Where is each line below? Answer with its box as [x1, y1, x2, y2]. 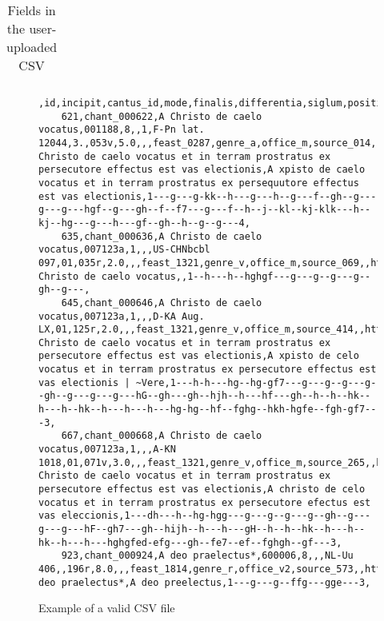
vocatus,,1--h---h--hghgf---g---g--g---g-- [135, 270, 371, 282]
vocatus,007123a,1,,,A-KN [38, 444, 176, 456]
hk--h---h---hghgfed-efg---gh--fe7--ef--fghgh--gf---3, [38, 536, 342, 548]
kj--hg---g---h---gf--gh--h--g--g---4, [38, 217, 250, 229]
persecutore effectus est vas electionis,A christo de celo [38, 484, 366, 496]
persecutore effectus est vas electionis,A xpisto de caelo [38, 164, 366, 176]
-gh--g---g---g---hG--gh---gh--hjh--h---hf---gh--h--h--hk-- [38, 390, 371, 402]
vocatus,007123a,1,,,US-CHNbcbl [38, 244, 210, 256]
